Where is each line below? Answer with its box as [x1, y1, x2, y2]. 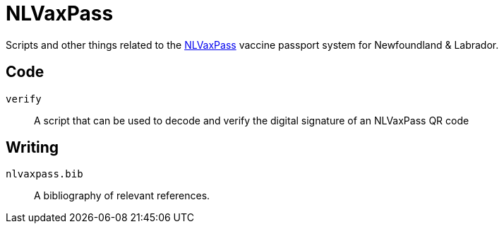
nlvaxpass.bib [6, 168, 83, 180]
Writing [6, 139, 59, 157]
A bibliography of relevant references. [34, 189, 210, 202]
